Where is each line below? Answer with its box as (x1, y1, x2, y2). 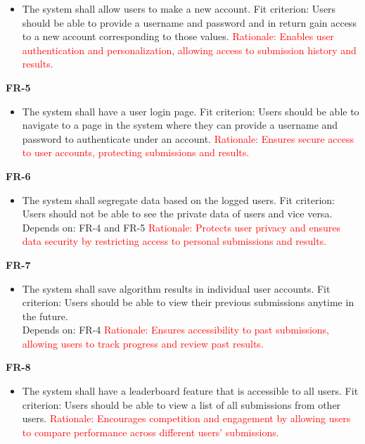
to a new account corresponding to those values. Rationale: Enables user (22, 29, 334, 44)
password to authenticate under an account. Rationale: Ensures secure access (22, 131, 354, 146)
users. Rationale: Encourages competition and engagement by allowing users (22, 411, 351, 426)
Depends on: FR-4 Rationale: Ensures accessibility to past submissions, (22, 322, 329, 337)
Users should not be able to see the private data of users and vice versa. (22, 206, 333, 221)
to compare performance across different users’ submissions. (22, 424, 279, 439)
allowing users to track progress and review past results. (22, 336, 264, 350)
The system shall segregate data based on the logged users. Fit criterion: (22, 192, 335, 207)
